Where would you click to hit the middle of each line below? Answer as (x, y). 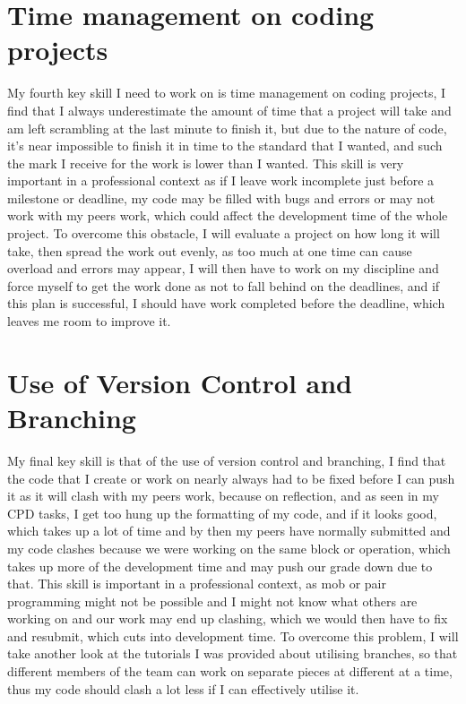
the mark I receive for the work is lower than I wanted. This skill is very (206, 163)
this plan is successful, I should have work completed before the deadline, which (226, 303)
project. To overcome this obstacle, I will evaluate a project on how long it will (224, 233)
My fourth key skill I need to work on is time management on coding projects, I (227, 93)
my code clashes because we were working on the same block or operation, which (229, 548)
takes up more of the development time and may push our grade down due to (220, 566)
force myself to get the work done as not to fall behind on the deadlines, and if (224, 285)
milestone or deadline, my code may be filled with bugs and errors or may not (221, 197)
